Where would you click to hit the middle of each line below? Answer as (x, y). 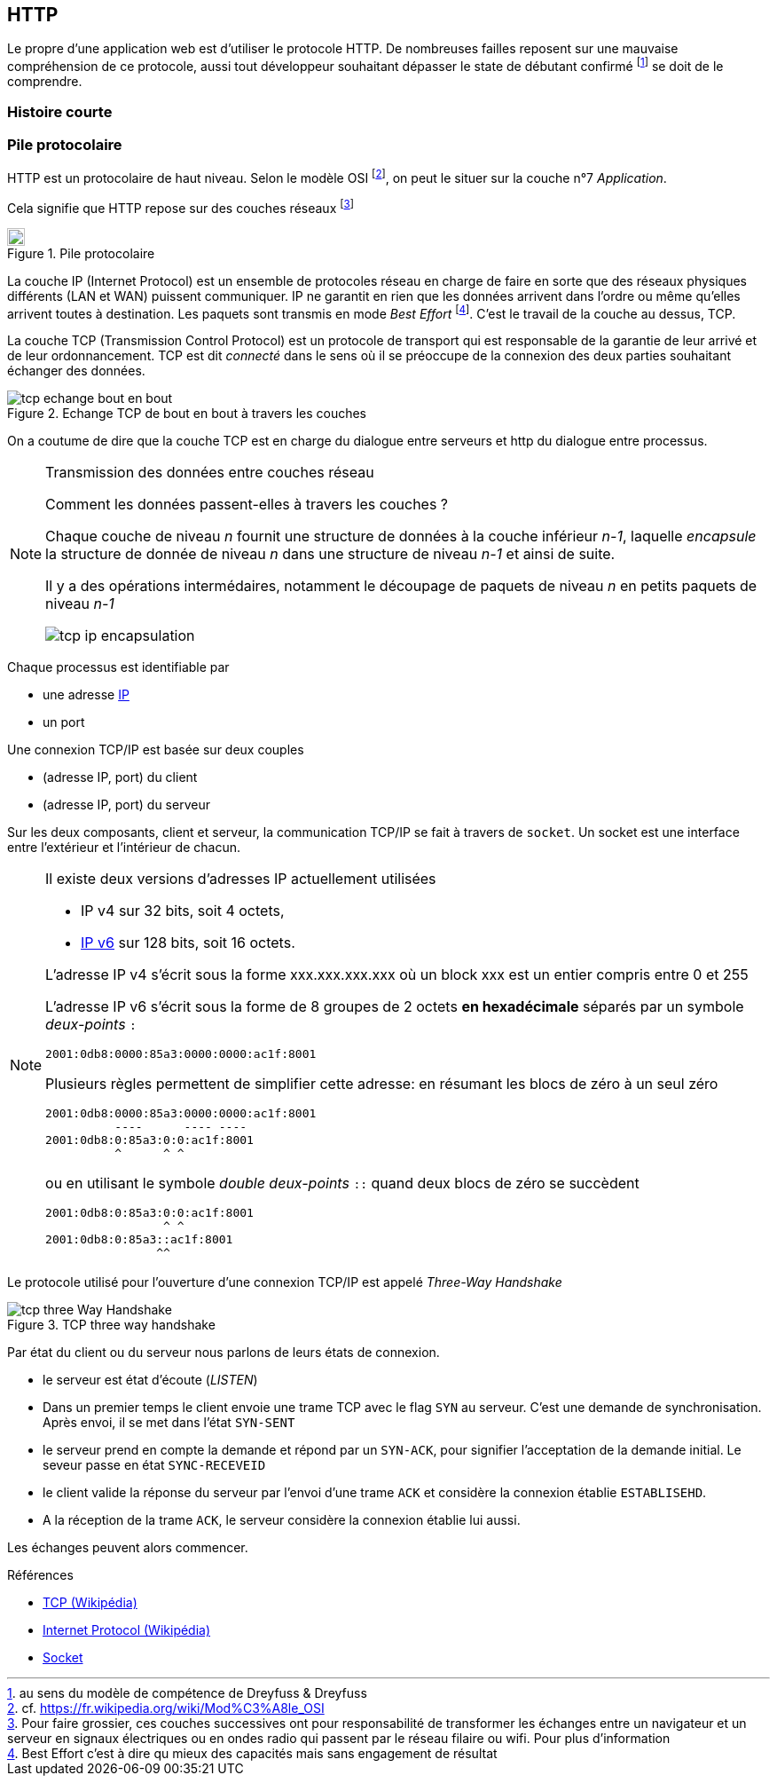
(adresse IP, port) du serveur (126, 805)
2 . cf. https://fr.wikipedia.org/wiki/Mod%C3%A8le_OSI (166, 1708)
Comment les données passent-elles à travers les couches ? (247, 505)
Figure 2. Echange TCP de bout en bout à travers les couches (187, 414)
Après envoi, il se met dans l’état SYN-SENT (169, 1423)
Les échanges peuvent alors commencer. (128, 1548)
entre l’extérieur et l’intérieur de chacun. (124, 848)
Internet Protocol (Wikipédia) (127, 1630)
